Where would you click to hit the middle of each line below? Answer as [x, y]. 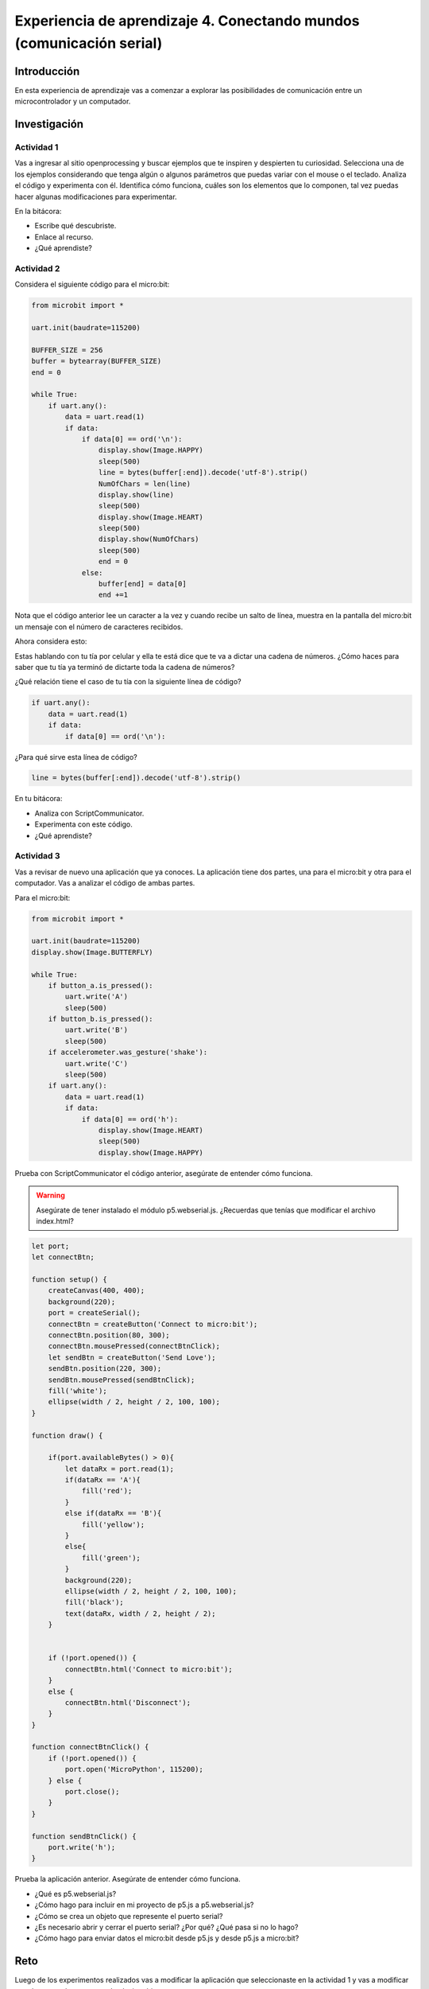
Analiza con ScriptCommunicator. [89, 813]
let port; [50, 1246]
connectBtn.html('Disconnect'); [128, 1702]
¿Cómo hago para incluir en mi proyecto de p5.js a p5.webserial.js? [144, 1905]
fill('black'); [95, 1602]
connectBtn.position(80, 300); [109, 1335]
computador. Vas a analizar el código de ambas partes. [105, 883]
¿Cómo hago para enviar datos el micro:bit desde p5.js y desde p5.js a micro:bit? [167, 1938]
